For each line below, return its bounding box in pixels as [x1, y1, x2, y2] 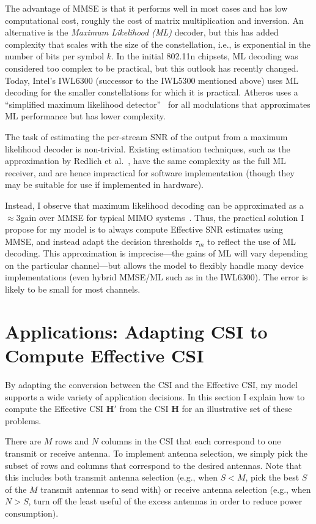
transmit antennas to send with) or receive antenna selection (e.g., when [40, 482, 311, 495]
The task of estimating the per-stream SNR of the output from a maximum [5, 130, 288, 143]
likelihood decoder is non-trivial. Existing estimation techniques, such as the [5, 142, 290, 155]
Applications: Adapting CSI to [5, 318, 268, 343]
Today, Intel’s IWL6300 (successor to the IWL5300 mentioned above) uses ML [5, 73, 299, 86]
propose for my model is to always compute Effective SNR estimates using [5, 223, 284, 236]
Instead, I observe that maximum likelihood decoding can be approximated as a [5, 198, 304, 211]
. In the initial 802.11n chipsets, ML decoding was [111, 50, 298, 62]
